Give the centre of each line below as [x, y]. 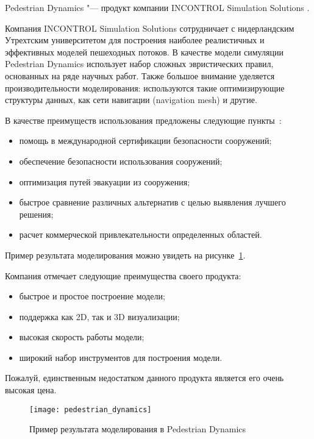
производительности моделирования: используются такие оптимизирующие [145, 87]
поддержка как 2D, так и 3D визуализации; [99, 316]
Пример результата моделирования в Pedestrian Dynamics [138, 429]
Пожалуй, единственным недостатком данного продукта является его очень [145, 378]
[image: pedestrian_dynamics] [91, 409]
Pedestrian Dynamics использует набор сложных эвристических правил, [139, 64]
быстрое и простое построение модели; [92, 296]
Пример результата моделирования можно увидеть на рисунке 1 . [125, 255]
